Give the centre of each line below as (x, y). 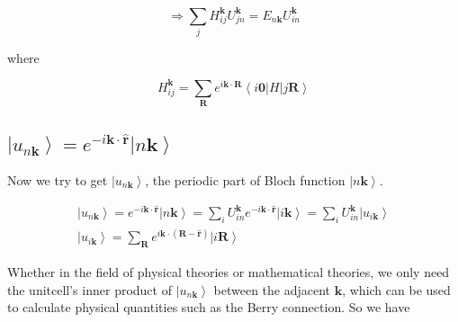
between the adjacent (272, 289)
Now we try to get (58, 179)
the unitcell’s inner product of (90, 289)
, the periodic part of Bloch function (245, 179)
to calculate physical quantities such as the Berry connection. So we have (209, 307)
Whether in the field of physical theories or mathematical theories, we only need (229, 272)
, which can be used (396, 289)
